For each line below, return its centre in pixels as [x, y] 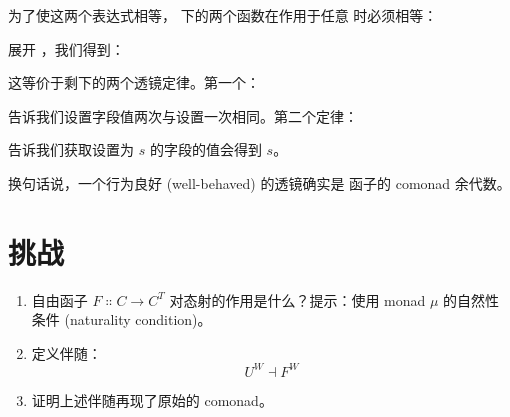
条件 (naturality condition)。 [121, 319]
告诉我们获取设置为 [71, 149]
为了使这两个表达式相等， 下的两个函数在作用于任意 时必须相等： [223, 15]
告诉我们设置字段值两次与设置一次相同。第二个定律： [183, 115]
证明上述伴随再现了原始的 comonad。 [152, 399]
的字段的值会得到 [205, 149]
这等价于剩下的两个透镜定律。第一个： [134, 82]
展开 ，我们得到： [66, 48]
